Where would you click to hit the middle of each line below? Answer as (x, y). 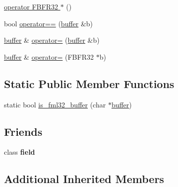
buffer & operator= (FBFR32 (49, 56)
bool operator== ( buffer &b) (49, 23)
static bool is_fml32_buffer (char (55, 104)
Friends (23, 131)
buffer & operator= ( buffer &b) (52, 40)
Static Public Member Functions (89, 83)
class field (20, 152)
